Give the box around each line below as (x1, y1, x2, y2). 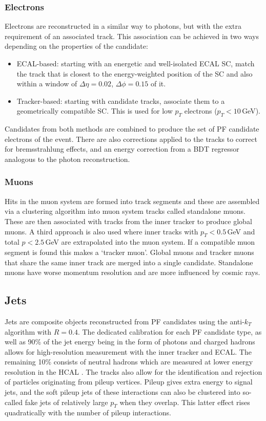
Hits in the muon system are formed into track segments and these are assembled (5, 195, 260, 206)
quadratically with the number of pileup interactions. (5, 407, 171, 418)
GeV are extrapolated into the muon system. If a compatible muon (45, 236, 255, 247)
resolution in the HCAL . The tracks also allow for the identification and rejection (5, 366, 262, 377)
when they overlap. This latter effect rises (119, 396, 250, 407)
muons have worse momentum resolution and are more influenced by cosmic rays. (5, 267, 260, 278)
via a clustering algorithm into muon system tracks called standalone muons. (5, 206, 245, 216)
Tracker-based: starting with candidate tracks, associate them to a (16, 95, 225, 106)
